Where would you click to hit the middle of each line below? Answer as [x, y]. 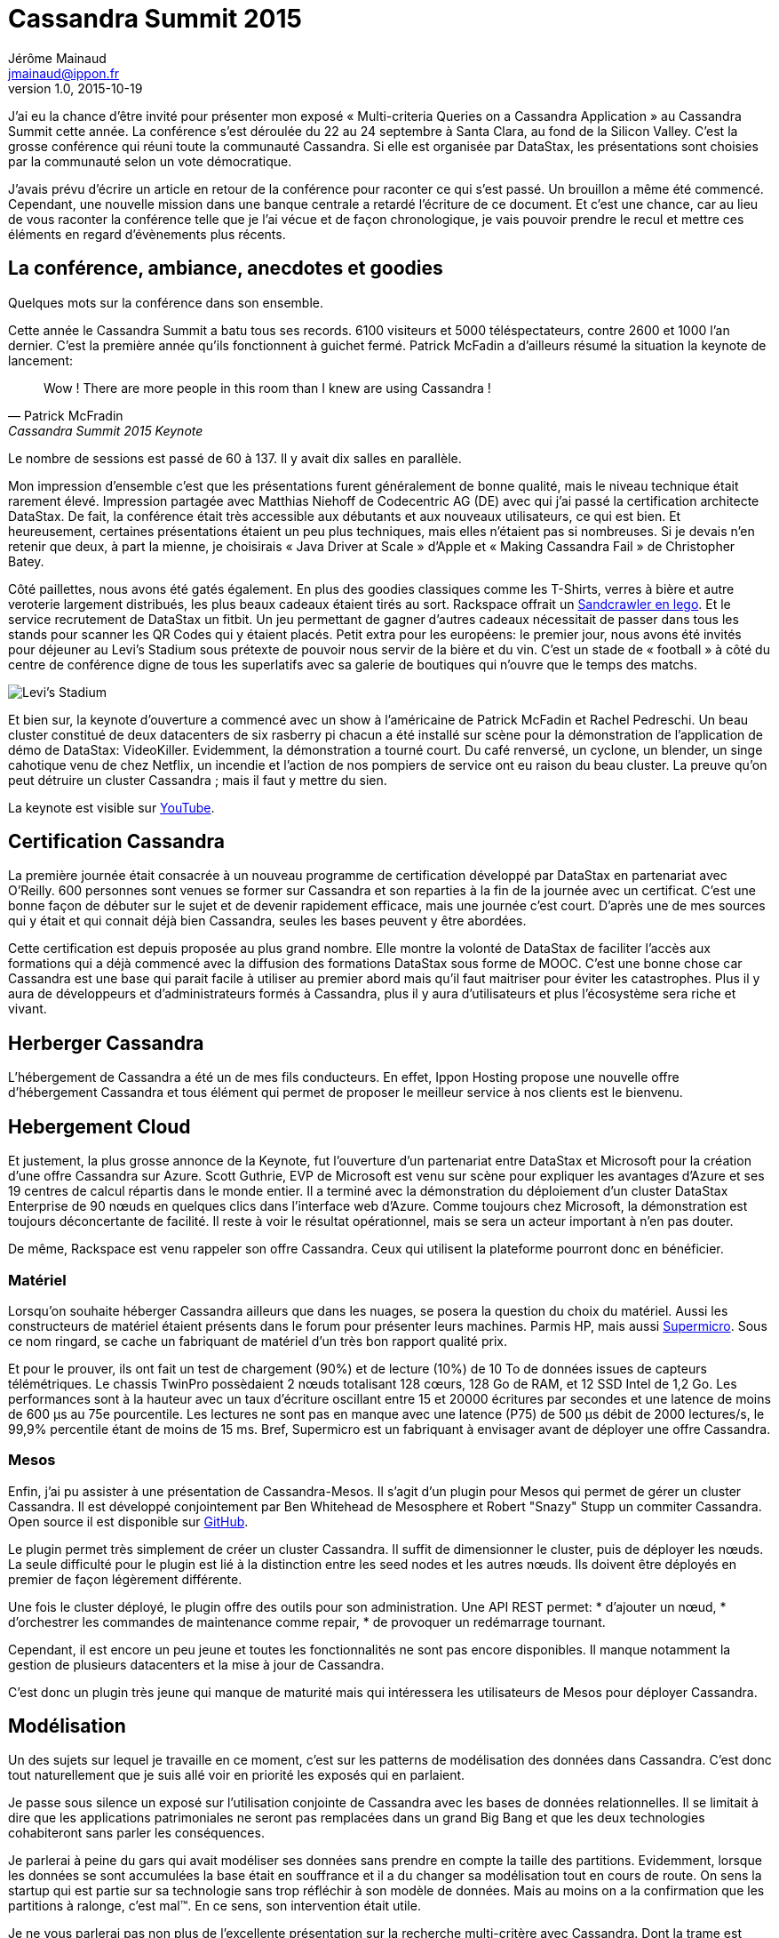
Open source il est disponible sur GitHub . [128, 1521]
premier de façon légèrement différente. [125, 1579]
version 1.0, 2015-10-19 [76, 88]
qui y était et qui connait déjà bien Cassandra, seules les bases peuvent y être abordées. [267, 921]
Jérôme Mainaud [57, 58]
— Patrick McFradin [66, 415]
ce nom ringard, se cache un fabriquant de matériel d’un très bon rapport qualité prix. [258, 1341]
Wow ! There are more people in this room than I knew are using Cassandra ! [267, 388]
